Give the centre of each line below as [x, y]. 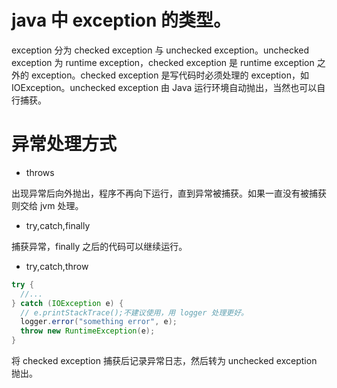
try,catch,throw [57, 266]
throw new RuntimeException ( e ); [88, 331]
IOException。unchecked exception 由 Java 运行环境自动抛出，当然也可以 [164, 87]
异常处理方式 [64, 144]
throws [40, 172]
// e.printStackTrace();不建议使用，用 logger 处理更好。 [134, 312]
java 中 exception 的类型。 [121, 20]
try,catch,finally [58, 225]
